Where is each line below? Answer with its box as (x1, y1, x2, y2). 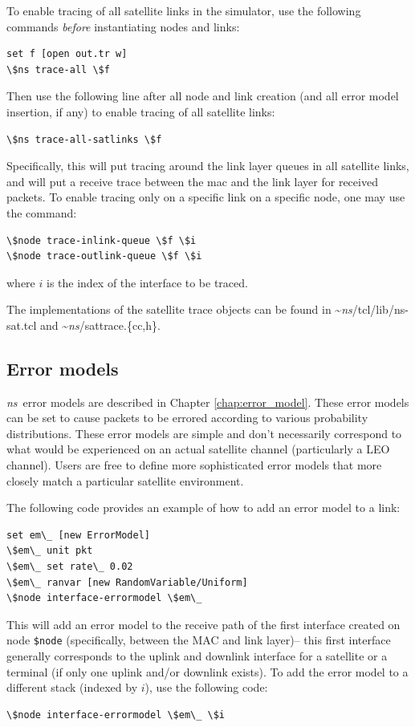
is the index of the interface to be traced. (46, 274, 248, 290)
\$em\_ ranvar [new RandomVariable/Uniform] (6, 576, 248, 588)
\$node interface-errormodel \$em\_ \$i (6, 709, 226, 721)
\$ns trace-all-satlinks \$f (6, 133, 162, 145)
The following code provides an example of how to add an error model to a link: (6, 499, 401, 516)
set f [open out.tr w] (6, 48, 128, 60)
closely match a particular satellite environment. (6, 472, 244, 489)
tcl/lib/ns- (357, 301, 409, 318)
